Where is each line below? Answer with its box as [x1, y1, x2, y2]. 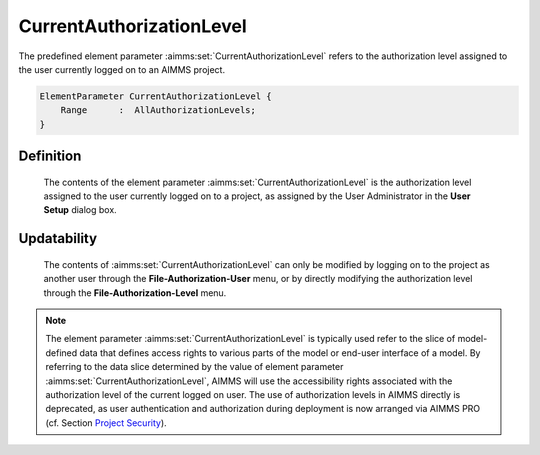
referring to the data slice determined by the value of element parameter [45, 361, 344, 373]
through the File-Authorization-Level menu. [43, 286, 227, 299]
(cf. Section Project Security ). [45, 416, 167, 429]
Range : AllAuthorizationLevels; [60, 105, 257, 116]
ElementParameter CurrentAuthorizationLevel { [39, 90, 272, 102]
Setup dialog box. [43, 204, 117, 216]
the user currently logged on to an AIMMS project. [18, 63, 225, 75]
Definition [18, 148, 82, 165]
